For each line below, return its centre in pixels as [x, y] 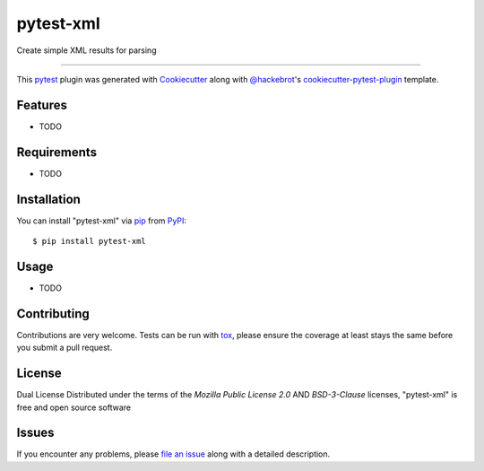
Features [42, 105]
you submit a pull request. [65, 348]
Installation [48, 199]
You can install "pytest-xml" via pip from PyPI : [102, 221]
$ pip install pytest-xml [90, 241]
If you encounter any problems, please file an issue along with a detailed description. [173, 454]
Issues [35, 433]
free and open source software [74, 407]
